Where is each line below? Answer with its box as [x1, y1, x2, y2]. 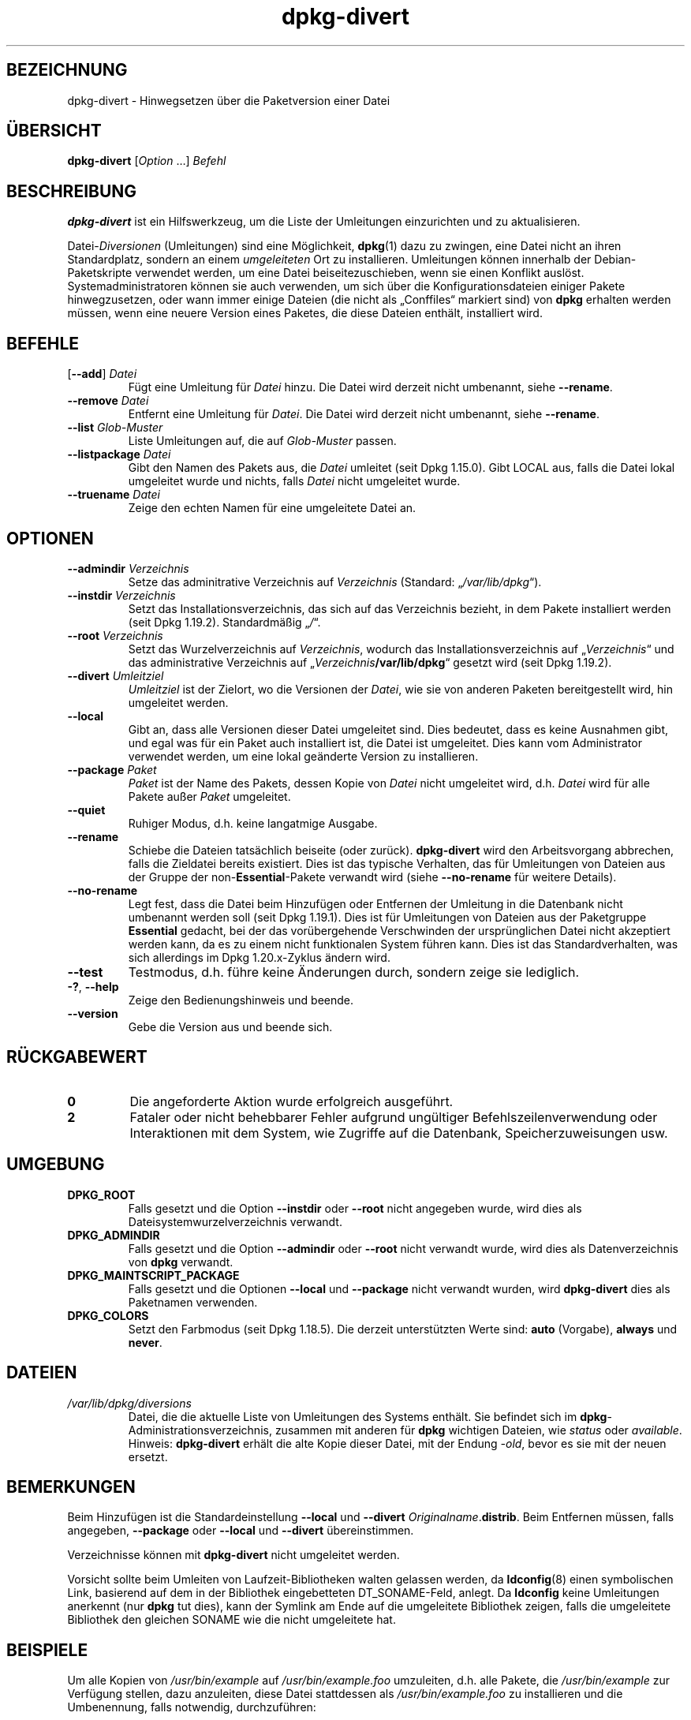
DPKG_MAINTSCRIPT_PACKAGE [67, 1268, 240, 1282]
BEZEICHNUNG [6, 60, 128, 80]
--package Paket [67, 762, 157, 776]
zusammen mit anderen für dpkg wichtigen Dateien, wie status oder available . [275, 1423, 682, 1437]
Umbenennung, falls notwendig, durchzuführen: [67, 1700, 316, 1714]
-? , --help [67, 979, 119, 993]
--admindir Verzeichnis [67, 561, 189, 575]
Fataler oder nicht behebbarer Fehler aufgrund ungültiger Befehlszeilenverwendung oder [129, 1109, 658, 1125]
